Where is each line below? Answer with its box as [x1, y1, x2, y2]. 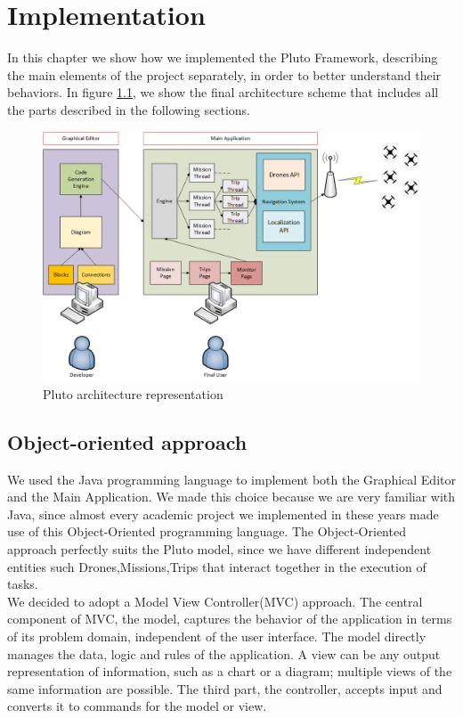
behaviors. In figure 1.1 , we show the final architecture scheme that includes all [7, 83, 439, 102]
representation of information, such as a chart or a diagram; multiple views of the [7, 662, 452, 681]
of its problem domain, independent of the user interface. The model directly [7, 626, 426, 645]
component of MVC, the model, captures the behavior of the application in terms [7, 609, 452, 628]
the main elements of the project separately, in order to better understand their [7, 65, 442, 84]
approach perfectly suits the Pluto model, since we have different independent [7, 540, 432, 558]
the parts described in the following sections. [7, 100, 250, 118]
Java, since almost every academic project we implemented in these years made [7, 504, 439, 523]
